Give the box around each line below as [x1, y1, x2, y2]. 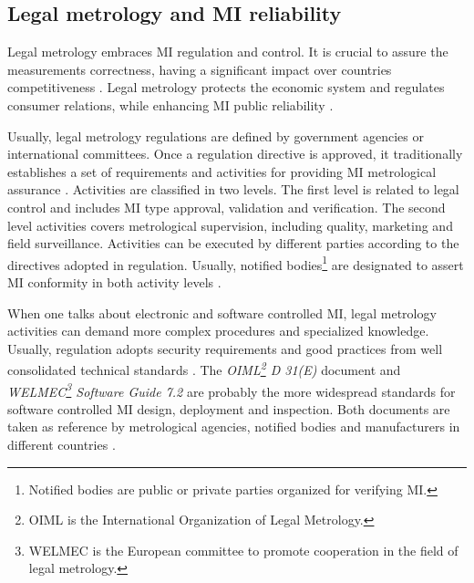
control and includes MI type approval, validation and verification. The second [7, 197, 446, 216]
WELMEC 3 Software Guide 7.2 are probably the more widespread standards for [7, 379, 456, 401]
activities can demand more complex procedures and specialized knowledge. [7, 321, 429, 340]
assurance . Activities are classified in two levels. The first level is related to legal [7, 180, 459, 199]
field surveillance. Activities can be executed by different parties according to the [7, 234, 459, 253]
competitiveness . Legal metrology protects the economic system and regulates [7, 78, 445, 97]
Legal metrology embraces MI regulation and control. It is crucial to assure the [7, 42, 448, 61]
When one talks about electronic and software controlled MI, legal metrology [7, 303, 437, 322]
